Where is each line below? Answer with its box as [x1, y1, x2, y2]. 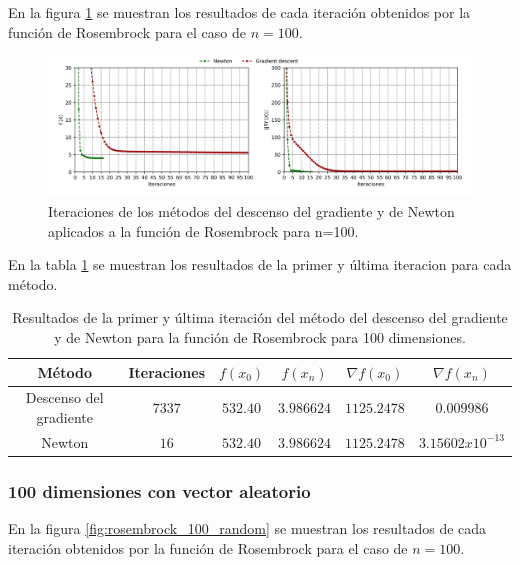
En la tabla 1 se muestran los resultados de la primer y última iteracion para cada [8, 254, 512, 275]
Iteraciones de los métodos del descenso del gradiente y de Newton [48, 200, 455, 221]
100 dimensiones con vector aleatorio [8, 478, 311, 503]
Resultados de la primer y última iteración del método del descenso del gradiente [12, 307, 508, 328]
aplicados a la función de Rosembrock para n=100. [48, 220, 359, 241]
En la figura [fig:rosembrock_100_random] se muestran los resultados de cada [8, 518, 487, 539]
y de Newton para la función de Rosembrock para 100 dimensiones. [54, 326, 466, 347]
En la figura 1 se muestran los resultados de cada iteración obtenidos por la [8, 2, 471, 22]
